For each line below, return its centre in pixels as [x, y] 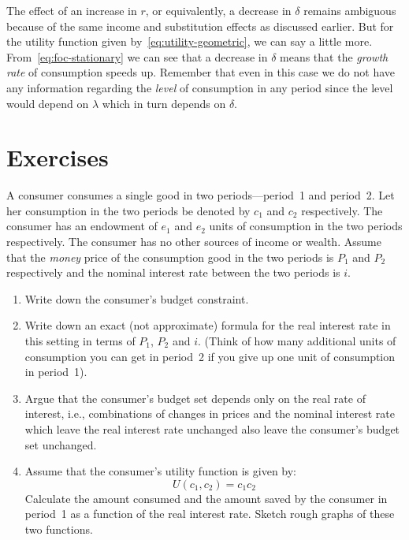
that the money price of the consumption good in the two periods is [170, 257]
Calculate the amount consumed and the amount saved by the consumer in [206, 498]
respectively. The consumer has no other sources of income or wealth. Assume [194, 242]
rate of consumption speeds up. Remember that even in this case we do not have [201, 72]
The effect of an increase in [72, 10]
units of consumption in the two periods [306, 226]
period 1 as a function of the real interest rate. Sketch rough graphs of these [210, 514]
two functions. [59, 529]
